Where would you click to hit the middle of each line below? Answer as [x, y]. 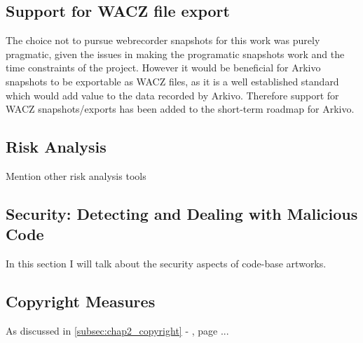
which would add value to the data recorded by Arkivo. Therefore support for [172, 95]
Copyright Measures [81, 301]
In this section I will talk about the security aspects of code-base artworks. [166, 264]
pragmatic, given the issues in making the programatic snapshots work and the [175, 54]
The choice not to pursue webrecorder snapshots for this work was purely [163, 40]
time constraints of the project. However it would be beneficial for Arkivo [163, 68]
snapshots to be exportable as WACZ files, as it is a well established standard [172, 81]
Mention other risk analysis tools [76, 175]
